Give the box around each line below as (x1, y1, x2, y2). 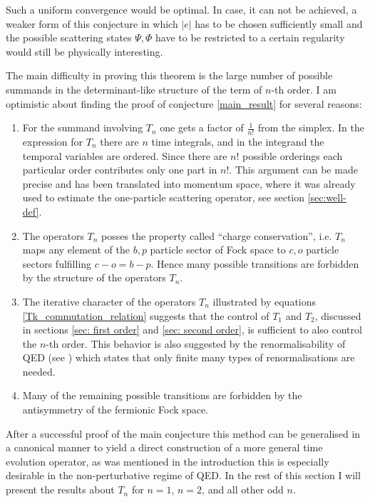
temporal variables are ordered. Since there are (22, 148, 227, 163)
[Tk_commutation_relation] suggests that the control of (22, 308, 269, 323)
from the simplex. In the (257, 120, 364, 135)
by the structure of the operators (22, 270, 166, 285)
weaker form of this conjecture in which (6, 16, 178, 31)
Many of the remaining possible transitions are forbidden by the (22, 388, 302, 403)
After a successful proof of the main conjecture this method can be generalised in (6, 426, 361, 441)
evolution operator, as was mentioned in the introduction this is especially (6, 453, 329, 468)
